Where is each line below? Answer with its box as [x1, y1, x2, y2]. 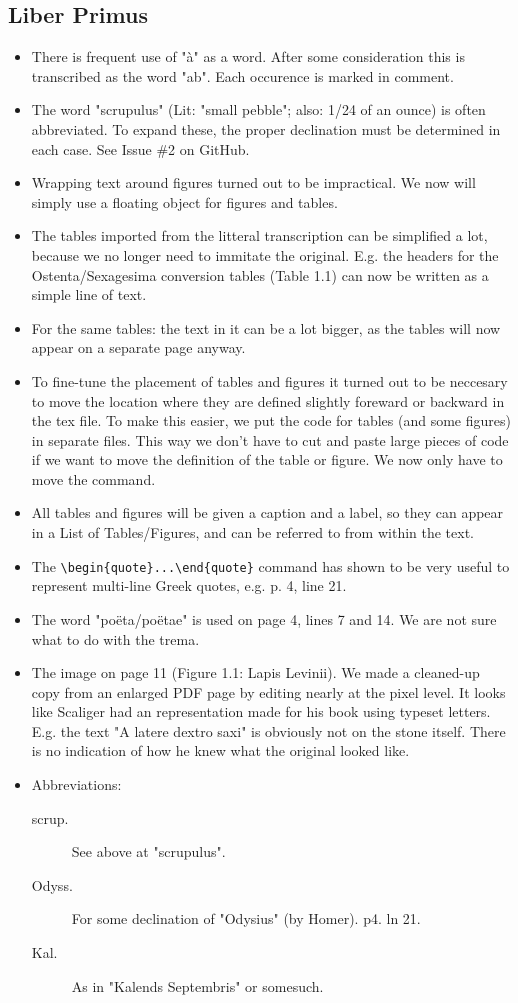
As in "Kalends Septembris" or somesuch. [71, 975, 324, 996]
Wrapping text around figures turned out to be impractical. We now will [31, 172, 476, 193]
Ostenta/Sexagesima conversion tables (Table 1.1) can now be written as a [31, 264, 489, 285]
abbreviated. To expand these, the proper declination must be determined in [31, 118, 501, 139]
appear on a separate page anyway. [31, 337, 246, 358]
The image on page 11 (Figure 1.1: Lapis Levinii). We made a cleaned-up [31, 662, 480, 683]
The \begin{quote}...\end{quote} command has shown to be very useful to [31, 555, 510, 576]
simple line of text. [31, 284, 147, 305]
